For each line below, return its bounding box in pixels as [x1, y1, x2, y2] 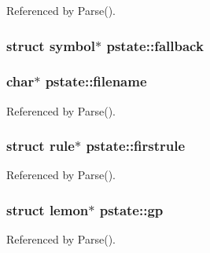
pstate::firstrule [86, 136, 186, 156]
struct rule [6, 136, 75, 156]
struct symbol [6, 35, 95, 55]
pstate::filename [45, 71, 147, 91]
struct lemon [6, 200, 89, 219]
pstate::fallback [106, 35, 204, 55]
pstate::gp [99, 200, 164, 219]
